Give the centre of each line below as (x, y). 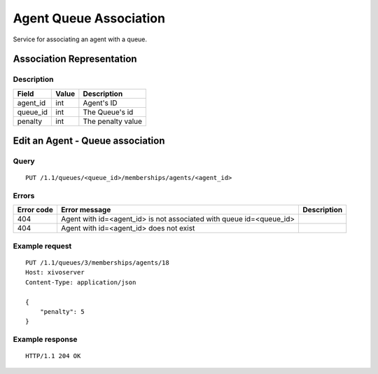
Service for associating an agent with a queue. (80, 39)
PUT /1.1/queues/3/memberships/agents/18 (97, 262)
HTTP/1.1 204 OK (53, 356)
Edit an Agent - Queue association (89, 141)
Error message (86, 210)
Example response (45, 340)
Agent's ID (100, 103)
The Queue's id (108, 112)
